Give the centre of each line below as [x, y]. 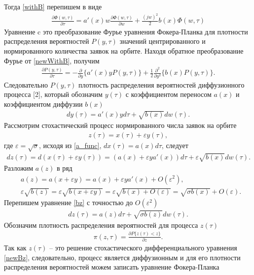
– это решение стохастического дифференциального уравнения [143, 248]
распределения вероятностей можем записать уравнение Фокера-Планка [112, 267]
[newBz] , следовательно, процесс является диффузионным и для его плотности [122, 257]
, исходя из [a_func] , [70, 145]
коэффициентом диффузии [43, 104]
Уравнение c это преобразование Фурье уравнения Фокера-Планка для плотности [126, 31]
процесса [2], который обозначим [53, 94]
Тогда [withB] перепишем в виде [53, 6]
